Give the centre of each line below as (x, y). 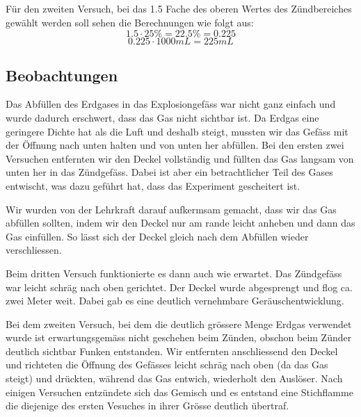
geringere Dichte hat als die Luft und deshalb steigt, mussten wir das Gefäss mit (177, 131)
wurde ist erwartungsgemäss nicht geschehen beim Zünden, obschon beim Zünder (179, 337)
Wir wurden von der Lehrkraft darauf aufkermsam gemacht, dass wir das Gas (171, 209)
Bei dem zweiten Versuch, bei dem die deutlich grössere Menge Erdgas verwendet (179, 324)
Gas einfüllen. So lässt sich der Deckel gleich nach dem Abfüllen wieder (157, 236)
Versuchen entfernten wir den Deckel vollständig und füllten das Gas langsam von (180, 158)
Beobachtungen (62, 75)
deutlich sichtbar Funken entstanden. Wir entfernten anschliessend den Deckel (172, 351)
